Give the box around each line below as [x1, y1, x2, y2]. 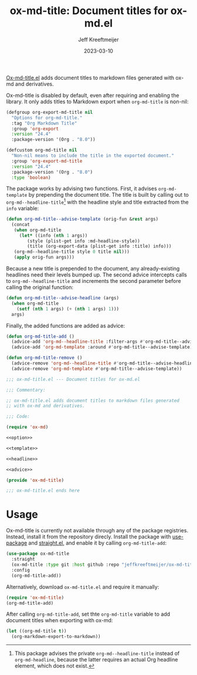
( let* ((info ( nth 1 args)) [19, 232, 88, 238]
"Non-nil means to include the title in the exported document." [11, 153, 175, 159]
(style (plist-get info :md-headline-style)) [27, 238, 141, 244]
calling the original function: [6, 283, 73, 291]
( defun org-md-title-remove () [6, 355, 83, 361]
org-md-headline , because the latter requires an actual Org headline [14, 656, 178, 663]
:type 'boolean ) [11, 174, 51, 180]
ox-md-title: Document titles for [9, 4, 168, 18]
